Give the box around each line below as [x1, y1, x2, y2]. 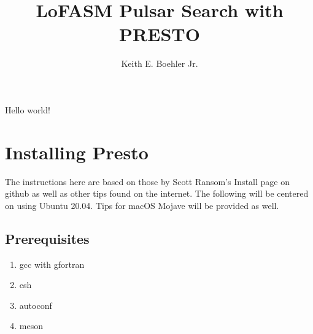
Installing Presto [5, 139, 149, 164]
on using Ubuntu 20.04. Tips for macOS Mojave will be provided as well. [5, 199, 279, 211]
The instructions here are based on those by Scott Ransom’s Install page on [5, 175, 290, 188]
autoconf [19, 298, 52, 311]
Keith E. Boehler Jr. [121, 57, 198, 70]
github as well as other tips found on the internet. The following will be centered [5, 187, 309, 200]
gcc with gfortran [19, 257, 85, 270]
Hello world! [5, 103, 50, 116]
